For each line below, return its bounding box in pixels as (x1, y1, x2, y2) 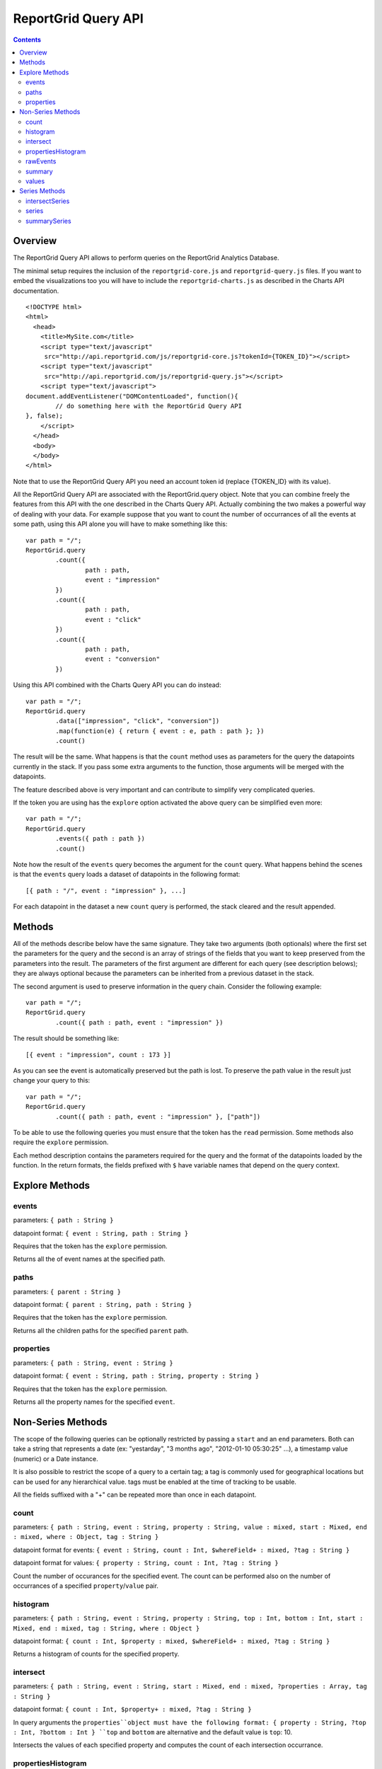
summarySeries (25, 217, 71, 225)
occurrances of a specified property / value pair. (13, 1581, 159, 1590)
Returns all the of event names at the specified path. (13, 1255, 166, 1263)
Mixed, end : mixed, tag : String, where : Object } (13, 1624, 200, 1632)
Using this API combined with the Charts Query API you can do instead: (13, 681, 221, 689)
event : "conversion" (85, 655, 161, 663)
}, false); (25, 412, 64, 420)
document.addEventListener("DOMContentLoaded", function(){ (25, 392, 238, 400)
